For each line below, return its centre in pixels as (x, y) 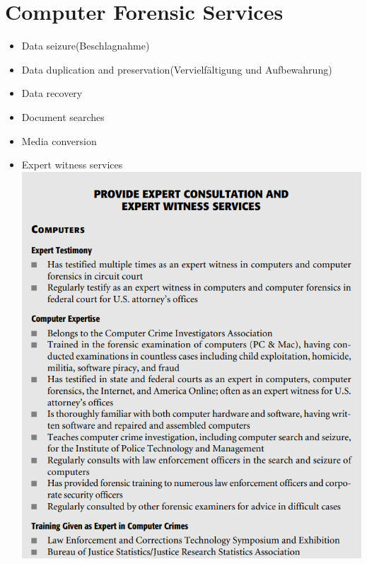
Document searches (63, 116)
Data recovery (52, 93)
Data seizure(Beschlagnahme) (86, 46)
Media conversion (59, 140)
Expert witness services (72, 165)
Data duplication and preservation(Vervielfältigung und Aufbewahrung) (177, 69)
